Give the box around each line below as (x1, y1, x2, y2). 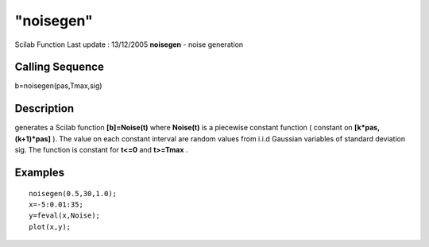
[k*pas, (354, 123, 381, 133)
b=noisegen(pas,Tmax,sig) (14, 81, 102, 91)
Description (14, 102, 75, 115)
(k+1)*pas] (14, 133, 51, 143)
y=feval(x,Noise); (29, 211, 101, 220)
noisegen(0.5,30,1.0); (29, 189, 118, 198)
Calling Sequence (14, 60, 105, 74)
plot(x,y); (29, 222, 71, 231)
